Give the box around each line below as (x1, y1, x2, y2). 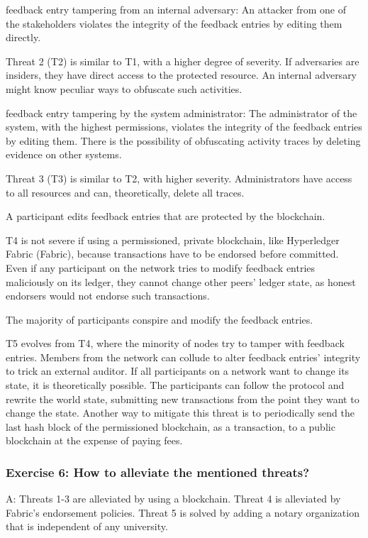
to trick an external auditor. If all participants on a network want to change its (6, 363, 350, 378)
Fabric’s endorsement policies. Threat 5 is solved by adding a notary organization (6, 505, 359, 520)
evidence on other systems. (6, 147, 122, 162)
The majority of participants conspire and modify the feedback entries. (6, 312, 313, 326)
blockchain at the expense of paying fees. (6, 433, 183, 448)
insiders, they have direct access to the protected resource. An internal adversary (6, 67, 357, 82)
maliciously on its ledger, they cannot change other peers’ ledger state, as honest (6, 274, 356, 289)
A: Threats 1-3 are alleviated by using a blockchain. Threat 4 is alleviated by (6, 491, 341, 506)
